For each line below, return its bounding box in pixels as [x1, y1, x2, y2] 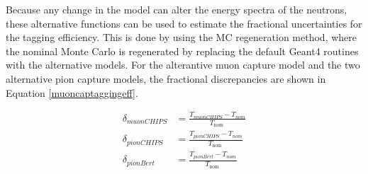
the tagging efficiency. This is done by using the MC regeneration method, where [6, 30, 357, 45]
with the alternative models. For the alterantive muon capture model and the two [6, 57, 360, 72]
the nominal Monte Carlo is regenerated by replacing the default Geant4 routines [6, 43, 359, 58]
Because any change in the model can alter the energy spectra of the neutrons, [6, 2, 347, 16]
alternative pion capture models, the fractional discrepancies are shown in [6, 71, 326, 86]
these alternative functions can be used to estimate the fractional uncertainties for [6, 16, 362, 30]
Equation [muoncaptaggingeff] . [6, 85, 138, 100]
